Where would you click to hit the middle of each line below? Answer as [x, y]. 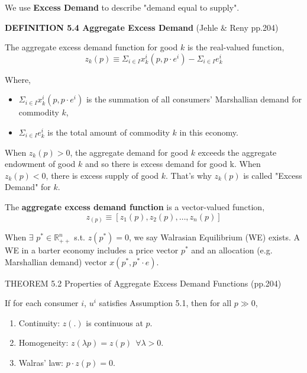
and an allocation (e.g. [232, 250]
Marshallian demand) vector [56, 261]
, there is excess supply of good [102, 175]
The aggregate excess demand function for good [91, 47]
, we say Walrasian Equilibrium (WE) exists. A [214, 237]
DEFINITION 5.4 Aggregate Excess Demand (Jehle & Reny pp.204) [142, 27]
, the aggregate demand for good [129, 152]
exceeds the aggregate [237, 152]
